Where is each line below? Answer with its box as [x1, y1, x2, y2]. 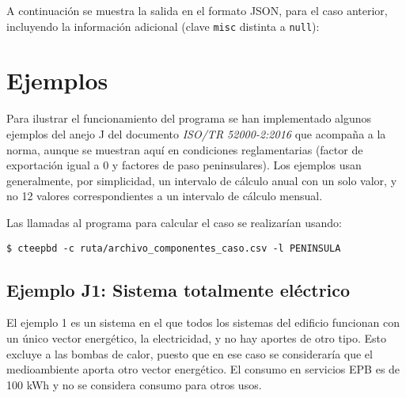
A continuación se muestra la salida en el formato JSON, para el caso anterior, [6, 2, 388, 18]
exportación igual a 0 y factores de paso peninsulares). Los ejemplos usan [6, 157, 362, 173]
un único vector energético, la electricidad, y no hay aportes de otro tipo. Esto [6, 329, 387, 346]
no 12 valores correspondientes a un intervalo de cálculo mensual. [6, 188, 323, 204]
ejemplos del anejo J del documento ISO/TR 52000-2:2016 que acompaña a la [6, 125, 386, 142]
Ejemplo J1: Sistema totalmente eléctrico [6, 277, 351, 301]
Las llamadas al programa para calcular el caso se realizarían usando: [6, 214, 342, 230]
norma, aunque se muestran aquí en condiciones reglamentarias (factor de [6, 141, 363, 157]
